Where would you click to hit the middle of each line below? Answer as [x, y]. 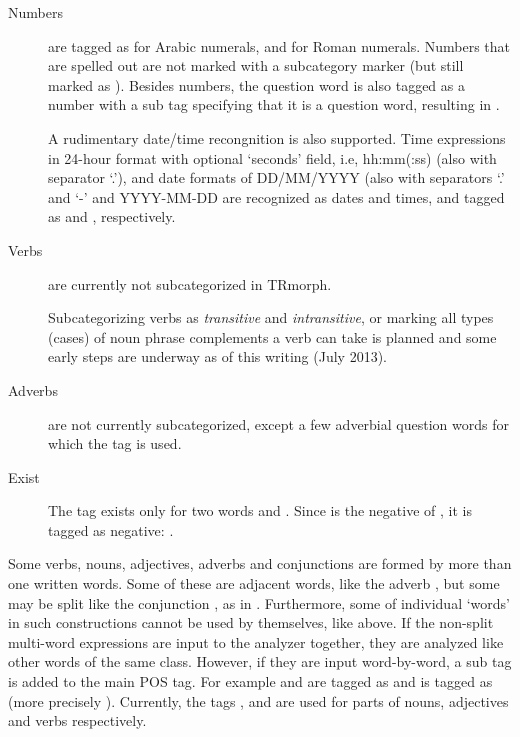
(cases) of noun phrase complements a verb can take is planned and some [272, 336]
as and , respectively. [112, 216]
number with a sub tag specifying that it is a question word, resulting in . [274, 104]
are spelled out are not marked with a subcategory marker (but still [256, 65]
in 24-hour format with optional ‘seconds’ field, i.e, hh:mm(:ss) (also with [272, 157]
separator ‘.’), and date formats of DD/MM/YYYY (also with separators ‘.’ [276, 177]
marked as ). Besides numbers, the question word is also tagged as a [256, 84]
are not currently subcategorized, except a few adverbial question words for [278, 423]
